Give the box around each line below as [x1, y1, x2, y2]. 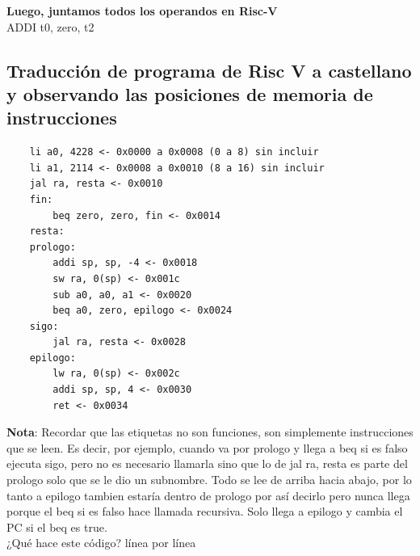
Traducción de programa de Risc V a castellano [6, 57, 412, 82]
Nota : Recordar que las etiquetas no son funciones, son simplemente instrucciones [6, 423, 414, 440]
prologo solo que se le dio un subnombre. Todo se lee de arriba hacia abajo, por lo [6, 471, 412, 488]
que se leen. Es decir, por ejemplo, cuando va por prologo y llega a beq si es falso [6, 439, 408, 456]
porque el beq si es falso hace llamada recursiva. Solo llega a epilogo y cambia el [6, 503, 403, 520]
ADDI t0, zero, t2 [6, 18, 94, 35]
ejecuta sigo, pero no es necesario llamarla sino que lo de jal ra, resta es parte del [6, 455, 408, 472]
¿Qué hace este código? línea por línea [6, 534, 196, 551]
